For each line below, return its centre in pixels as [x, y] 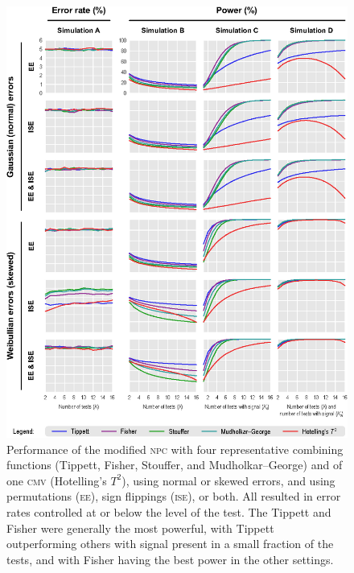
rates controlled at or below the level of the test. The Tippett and [169, 511]
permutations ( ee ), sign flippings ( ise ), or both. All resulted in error [174, 496]
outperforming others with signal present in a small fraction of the [170, 544]
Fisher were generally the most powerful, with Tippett [140, 528]
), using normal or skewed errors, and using [228, 480]
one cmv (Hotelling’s [57, 480]
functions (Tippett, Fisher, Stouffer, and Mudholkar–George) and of [175, 465]
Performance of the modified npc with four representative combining [175, 449]
